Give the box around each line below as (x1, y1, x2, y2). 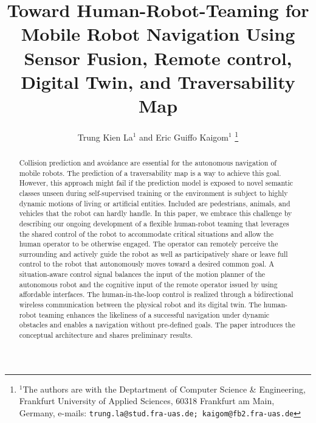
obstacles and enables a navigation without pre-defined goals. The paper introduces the (19, 320, 295, 330)
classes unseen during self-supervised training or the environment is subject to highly (19, 187, 288, 198)
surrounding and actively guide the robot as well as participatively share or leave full (19, 248, 288, 259)
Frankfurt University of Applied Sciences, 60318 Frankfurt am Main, (19, 394, 275, 407)
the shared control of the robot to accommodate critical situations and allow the (19, 228, 273, 239)
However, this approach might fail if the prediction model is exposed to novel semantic (19, 178, 293, 188)
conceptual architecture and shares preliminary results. (19, 330, 193, 340)
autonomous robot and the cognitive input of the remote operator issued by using (19, 279, 278, 289)
